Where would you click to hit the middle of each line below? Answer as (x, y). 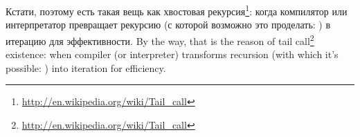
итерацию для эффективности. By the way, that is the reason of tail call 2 (160, 39)
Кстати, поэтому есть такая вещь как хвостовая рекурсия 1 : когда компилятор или (177, 10)
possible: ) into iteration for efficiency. (86, 67)
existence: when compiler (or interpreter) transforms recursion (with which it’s (172, 54)
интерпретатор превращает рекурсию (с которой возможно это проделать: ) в (168, 25)
